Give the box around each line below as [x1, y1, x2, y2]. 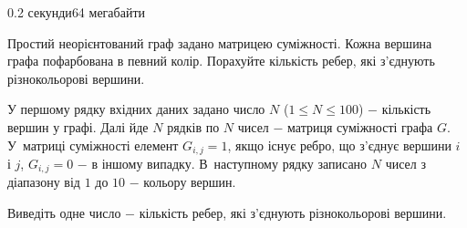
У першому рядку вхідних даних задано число [7, 99, 265, 119]
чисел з [385, 154, 426, 173]
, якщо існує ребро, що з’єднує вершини [227, 135, 451, 154]
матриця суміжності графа [287, 117, 433, 136]
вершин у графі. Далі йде [7, 117, 149, 136]
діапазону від [7, 172, 80, 192]
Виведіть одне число [7, 203, 121, 223]
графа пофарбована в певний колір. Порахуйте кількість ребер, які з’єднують [7, 51, 435, 70]
